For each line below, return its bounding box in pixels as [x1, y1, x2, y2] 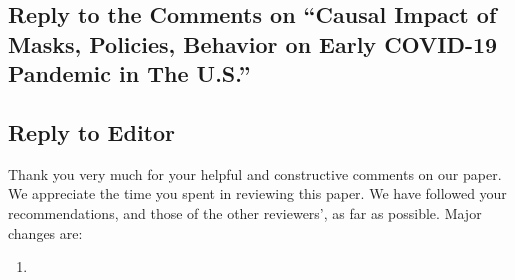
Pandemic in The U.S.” [8, 58, 251, 89]
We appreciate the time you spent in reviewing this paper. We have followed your [8, 183, 507, 204]
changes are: [8, 222, 83, 243]
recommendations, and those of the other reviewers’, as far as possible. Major [8, 202, 482, 223]
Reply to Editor [8, 116, 176, 147]
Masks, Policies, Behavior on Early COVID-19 [8, 28, 498, 59]
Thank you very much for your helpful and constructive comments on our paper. [8, 163, 502, 184]
